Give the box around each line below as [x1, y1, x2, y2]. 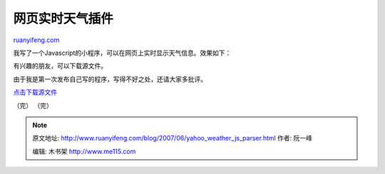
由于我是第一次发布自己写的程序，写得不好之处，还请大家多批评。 [13, 75, 207, 83]
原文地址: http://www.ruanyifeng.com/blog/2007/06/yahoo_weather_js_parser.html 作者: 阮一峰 [32, 134, 313, 143]
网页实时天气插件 [13, 11, 114, 26]
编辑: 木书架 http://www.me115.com [32, 147, 136, 155]
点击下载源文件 [13, 88, 57, 96]
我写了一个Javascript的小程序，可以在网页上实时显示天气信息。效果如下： [13, 48, 232, 57]
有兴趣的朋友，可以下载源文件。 [13, 61, 107, 71]
